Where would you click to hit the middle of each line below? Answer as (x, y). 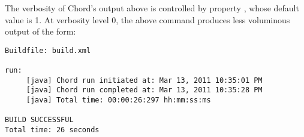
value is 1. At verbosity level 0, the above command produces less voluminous (148, 19)
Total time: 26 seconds (52, 130)
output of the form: (40, 31)
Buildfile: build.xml (48, 50)
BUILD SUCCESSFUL (39, 120)
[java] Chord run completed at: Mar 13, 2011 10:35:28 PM (144, 90)
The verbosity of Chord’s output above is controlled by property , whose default (152, 8)
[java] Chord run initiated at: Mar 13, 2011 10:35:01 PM (144, 80)
